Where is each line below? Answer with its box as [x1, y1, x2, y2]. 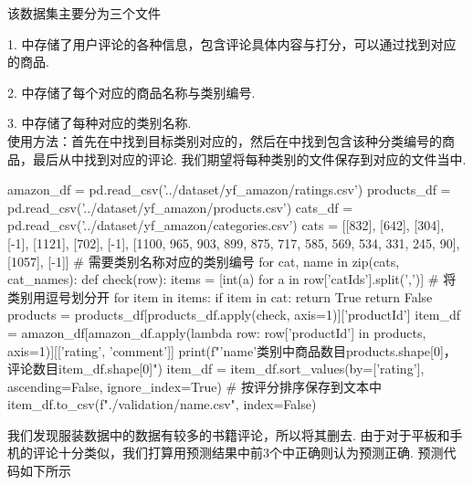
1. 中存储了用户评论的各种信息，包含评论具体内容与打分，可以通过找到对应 [7, 34, 457, 53]
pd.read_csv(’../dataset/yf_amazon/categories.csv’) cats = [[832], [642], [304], [7, 216, 445, 235]
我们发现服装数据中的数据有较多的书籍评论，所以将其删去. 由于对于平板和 [7, 425, 450, 444]
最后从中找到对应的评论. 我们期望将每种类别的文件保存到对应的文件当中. [32, 149, 467, 168]
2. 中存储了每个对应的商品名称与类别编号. [7, 82, 256, 101]
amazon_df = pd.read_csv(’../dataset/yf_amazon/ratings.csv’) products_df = [7, 180, 451, 199]
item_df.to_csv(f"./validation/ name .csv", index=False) [7, 395, 317, 414]
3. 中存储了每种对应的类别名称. [7, 113, 192, 132]
